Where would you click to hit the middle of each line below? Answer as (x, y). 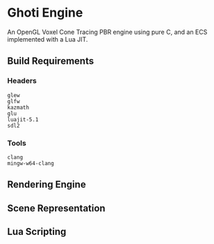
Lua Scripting (37, 232)
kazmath (18, 107)
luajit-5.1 (23, 119)
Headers (22, 81)
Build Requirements (51, 61)
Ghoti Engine (45, 13)
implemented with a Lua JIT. (48, 39)
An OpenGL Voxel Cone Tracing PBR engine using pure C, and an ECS (107, 32)
